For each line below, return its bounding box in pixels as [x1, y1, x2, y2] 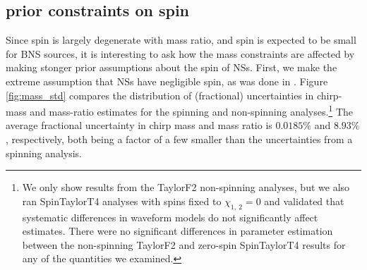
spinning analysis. [6, 145, 82, 160]
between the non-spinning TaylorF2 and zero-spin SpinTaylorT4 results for [22, 237, 346, 252]
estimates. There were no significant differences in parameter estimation [22, 223, 333, 238]
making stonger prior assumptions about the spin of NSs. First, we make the [6, 60, 337, 75]
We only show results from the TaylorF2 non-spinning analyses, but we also [22, 180, 350, 195]
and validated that [264, 193, 344, 208]
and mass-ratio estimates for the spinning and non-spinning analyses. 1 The [30, 102, 354, 118]
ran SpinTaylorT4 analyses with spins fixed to [22, 193, 222, 208]
